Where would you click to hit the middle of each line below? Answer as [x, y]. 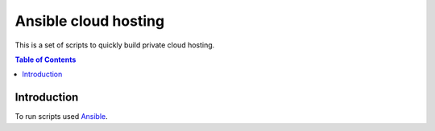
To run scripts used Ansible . [61, 117]
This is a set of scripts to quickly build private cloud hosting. [115, 45]
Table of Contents [46, 59]
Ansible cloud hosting [90, 21]
